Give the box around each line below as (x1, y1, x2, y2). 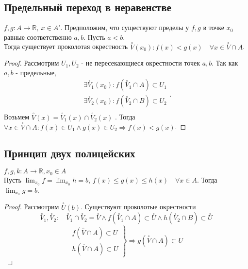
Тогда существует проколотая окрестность (4, 41, 128, 51)
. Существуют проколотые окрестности (81, 202, 196, 212)
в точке (203, 22, 224, 33)
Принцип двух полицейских (4, 145, 135, 160)
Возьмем (4, 112, 30, 122)
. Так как (212, 58, 238, 68)
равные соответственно (4, 32, 72, 42)
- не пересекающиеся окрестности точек (81, 58, 200, 68)
